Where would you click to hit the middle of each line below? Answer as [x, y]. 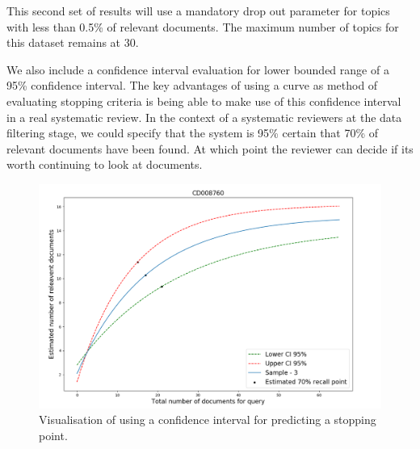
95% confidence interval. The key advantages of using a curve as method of [192, 85]
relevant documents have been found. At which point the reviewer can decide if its [210, 148]
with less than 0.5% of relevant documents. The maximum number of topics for [203, 26]
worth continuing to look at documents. [105, 164]
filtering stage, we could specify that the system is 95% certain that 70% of [193, 133]
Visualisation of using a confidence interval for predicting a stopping [208, 420]
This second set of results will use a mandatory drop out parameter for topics [198, 10]
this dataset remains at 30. [73, 42]
